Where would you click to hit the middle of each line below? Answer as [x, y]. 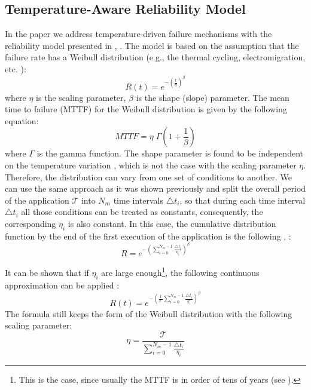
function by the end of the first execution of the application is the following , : [148, 236]
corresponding [31, 223]
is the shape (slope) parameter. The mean [213, 97]
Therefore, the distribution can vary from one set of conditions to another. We [148, 176]
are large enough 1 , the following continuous [180, 272]
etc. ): [16, 68]
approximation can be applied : [62, 285]
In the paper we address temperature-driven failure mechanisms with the [138, 34]
